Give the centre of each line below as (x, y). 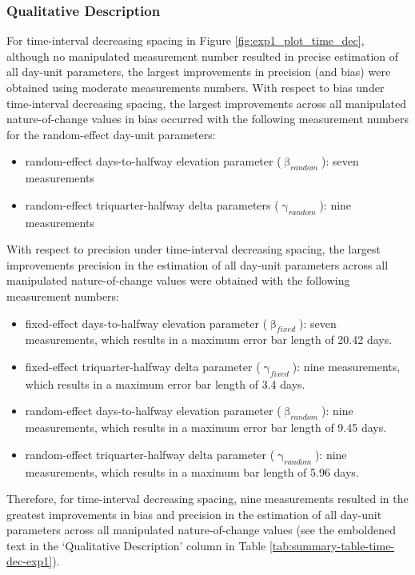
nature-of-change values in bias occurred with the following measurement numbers (207, 119)
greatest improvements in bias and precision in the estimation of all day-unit (194, 514)
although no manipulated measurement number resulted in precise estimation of (203, 56)
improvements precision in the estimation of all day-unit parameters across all (198, 264)
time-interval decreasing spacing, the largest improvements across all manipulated (206, 103)
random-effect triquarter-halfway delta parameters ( (152, 204)
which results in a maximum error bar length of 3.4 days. (165, 383)
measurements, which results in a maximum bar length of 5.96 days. (192, 471)
